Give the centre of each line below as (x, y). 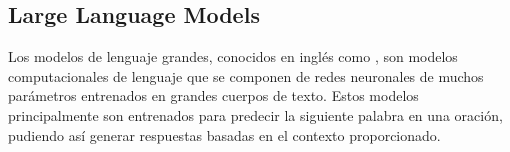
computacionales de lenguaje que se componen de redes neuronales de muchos (246, 75)
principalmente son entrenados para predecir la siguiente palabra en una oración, (255, 114)
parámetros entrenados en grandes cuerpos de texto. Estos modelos (213, 95)
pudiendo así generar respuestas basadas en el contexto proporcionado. (224, 134)
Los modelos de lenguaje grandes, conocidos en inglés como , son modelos (233, 56)
